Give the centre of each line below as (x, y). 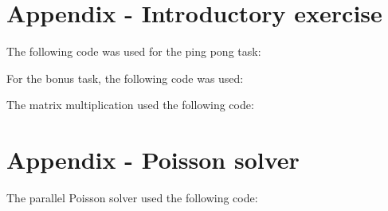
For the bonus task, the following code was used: (125, 78)
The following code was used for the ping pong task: (134, 51)
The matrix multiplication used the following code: (130, 105)
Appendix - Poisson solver (153, 160)
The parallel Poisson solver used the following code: (132, 198)
